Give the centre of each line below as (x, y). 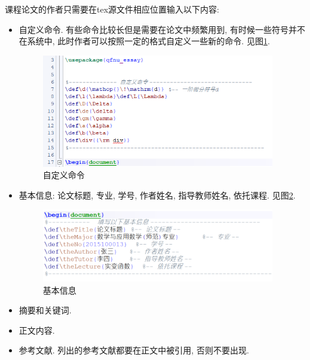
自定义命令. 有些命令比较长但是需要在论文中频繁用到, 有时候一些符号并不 (162, 29)
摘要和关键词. (45, 310)
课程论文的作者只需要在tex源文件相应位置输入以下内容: (112, 9)
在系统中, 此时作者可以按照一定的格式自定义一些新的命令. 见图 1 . (144, 41)
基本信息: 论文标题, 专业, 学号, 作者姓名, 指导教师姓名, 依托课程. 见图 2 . (157, 195)
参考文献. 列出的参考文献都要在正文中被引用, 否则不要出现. (134, 350)
